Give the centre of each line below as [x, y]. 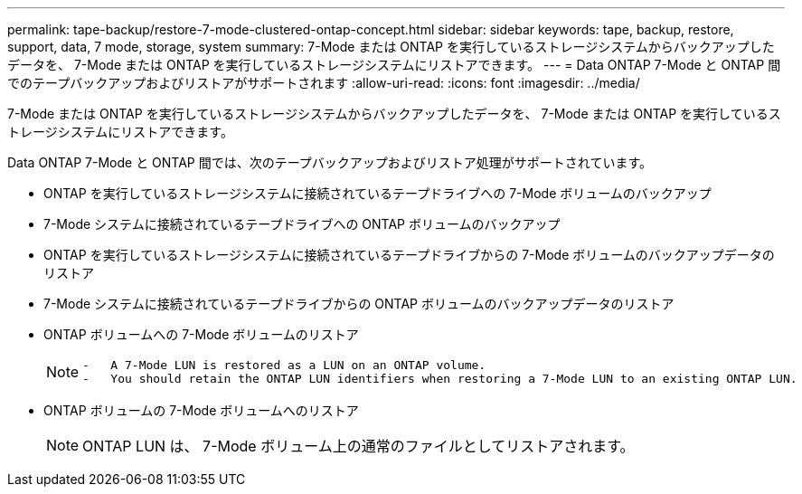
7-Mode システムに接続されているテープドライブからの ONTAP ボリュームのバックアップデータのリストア [359, 304]
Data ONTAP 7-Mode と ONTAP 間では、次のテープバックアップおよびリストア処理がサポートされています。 [330, 162]
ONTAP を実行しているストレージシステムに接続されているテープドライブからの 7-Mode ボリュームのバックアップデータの [409, 255]
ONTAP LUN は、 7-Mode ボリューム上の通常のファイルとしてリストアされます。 [359, 446]
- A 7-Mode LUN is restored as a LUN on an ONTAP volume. [284, 365]
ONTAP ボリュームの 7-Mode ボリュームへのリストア [201, 410]
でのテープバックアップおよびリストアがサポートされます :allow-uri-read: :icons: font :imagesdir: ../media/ [324, 83]
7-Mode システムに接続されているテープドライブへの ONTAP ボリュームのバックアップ [302, 224]
